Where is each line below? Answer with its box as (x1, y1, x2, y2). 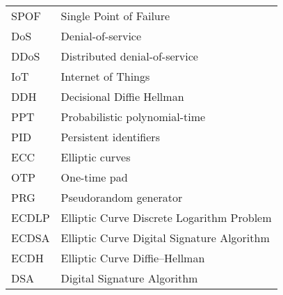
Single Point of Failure (60, 8, 170, 24)
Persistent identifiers (60, 129, 160, 145)
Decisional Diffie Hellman (60, 88, 184, 104)
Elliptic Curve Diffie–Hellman (60, 250, 205, 266)
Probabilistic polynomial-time (60, 109, 206, 125)
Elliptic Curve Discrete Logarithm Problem (60, 209, 272, 225)
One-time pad (60, 169, 128, 185)
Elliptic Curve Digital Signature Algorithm (60, 230, 270, 246)
